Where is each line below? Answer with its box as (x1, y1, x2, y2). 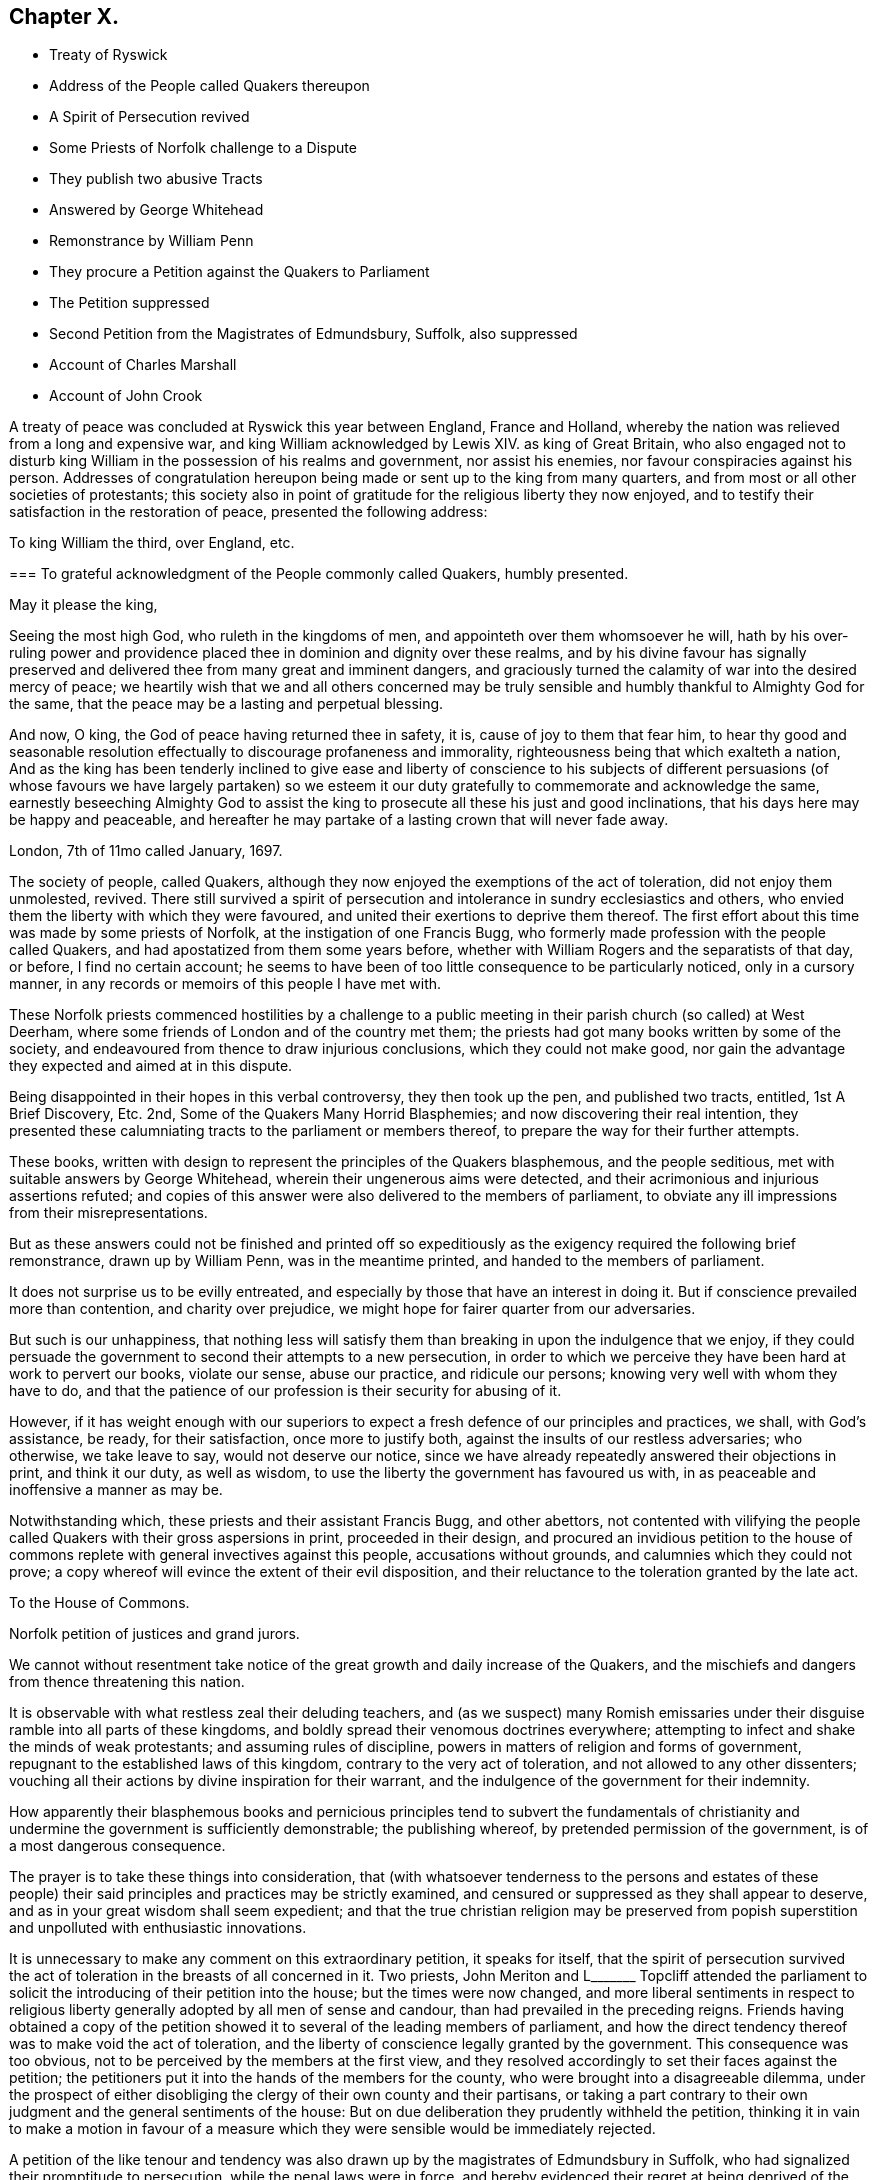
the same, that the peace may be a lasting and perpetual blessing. (9, 695, 444, 713)
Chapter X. (9, 4, 120, 29)
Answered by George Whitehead (49, 201, 264, 219)
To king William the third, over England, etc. (9, 534, 295, 552)
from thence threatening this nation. (9, 1673, 245, 1691)
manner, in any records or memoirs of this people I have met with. (9, 975, 442, 993)
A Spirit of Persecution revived (49, 108, 250, 126)
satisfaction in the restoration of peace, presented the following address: (9, 503, 488, 521)
